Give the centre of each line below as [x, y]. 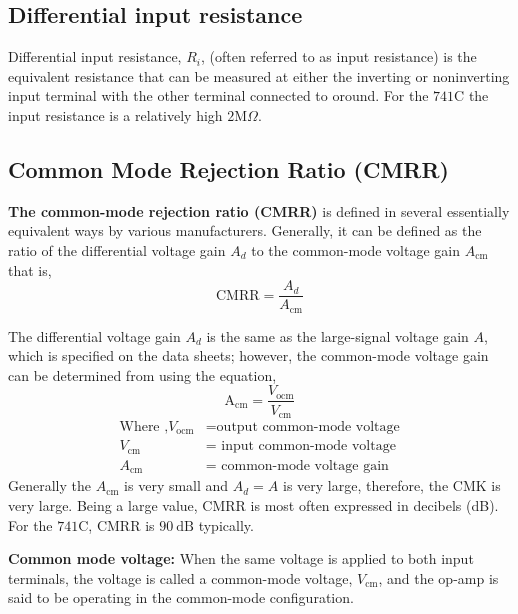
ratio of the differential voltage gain [117, 249]
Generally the [49, 485]
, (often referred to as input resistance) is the [338, 56]
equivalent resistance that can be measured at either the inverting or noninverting [259, 75]
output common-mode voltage [308, 426]
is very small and [176, 485]
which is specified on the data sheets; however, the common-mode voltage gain [248, 355]
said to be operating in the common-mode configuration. [181, 597]
